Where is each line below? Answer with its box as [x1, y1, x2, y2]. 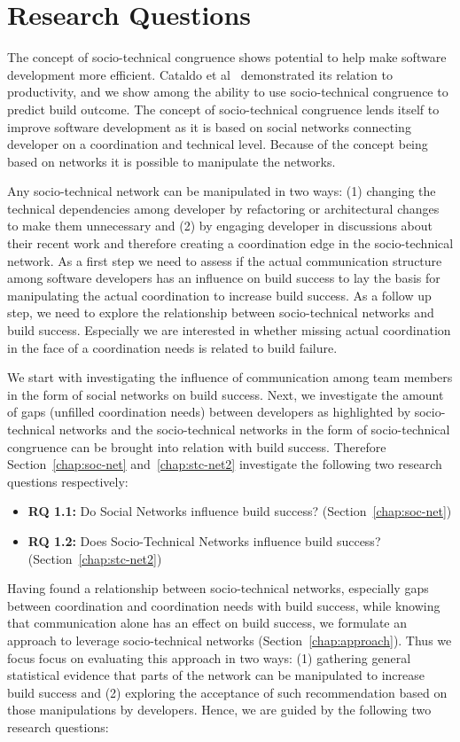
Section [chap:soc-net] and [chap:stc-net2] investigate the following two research [7, 455, 442, 473]
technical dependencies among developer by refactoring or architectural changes [7, 199, 440, 217]
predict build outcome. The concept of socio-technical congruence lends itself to [7, 99, 440, 118]
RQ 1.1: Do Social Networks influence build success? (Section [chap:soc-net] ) [27, 502, 452, 520]
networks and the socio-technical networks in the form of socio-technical [58, 420, 450, 438]
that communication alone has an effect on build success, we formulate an [7, 613, 408, 632]
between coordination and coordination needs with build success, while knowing [7, 596, 441, 614]
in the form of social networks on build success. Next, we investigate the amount [7, 385, 444, 403]
